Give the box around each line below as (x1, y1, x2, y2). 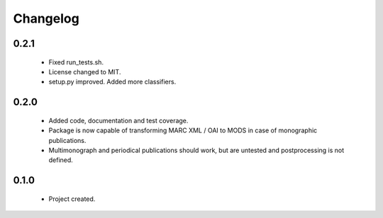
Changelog (13, 11, 79, 26)
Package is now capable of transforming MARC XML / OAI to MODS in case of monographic (48, 126, 318, 134)
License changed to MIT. (48, 67, 121, 76)
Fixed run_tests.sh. (48, 57, 104, 67)
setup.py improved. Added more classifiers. (48, 78, 177, 86)
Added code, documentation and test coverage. (48, 116, 189, 125)
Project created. (48, 195, 96, 203)
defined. (48, 156, 74, 164)
